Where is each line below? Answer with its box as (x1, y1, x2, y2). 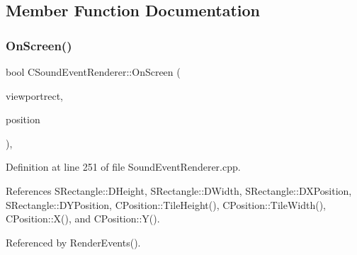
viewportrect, (6, 88, 63, 103)
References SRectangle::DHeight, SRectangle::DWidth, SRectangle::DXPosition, (6, 183, 352, 198)
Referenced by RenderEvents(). (6, 234, 141, 249)
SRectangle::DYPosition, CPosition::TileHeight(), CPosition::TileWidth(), (6, 197, 326, 212)
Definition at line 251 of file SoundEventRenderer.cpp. (6, 159, 241, 174)
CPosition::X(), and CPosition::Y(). (6, 211, 160, 226)
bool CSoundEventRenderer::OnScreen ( (6, 64, 181, 79)
